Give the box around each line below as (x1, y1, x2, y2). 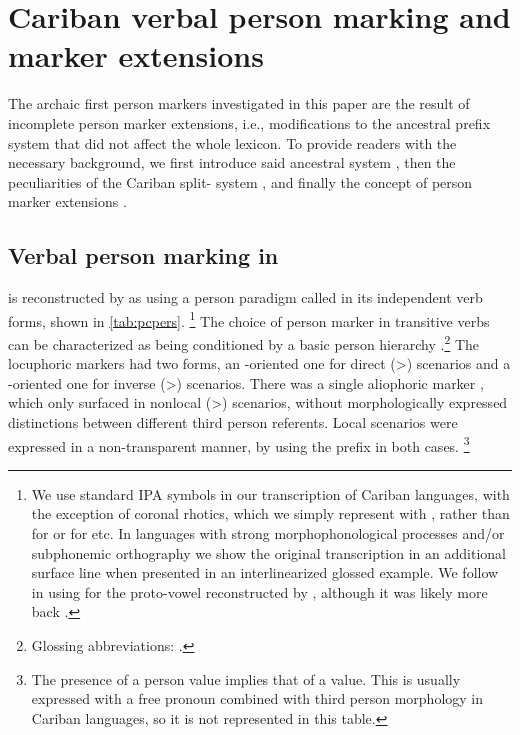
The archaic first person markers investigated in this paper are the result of (8, 93, 470, 114)
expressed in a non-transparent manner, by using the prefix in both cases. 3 (8, 432, 470, 456)
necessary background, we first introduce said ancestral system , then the (8, 152, 456, 173)
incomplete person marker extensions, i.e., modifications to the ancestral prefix (8, 112, 491, 133)
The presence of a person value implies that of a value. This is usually (31, 668, 461, 689)
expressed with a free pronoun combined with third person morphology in (31, 688, 484, 709)
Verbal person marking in (8, 240, 279, 271)
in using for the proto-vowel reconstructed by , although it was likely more (31, 581, 488, 602)
